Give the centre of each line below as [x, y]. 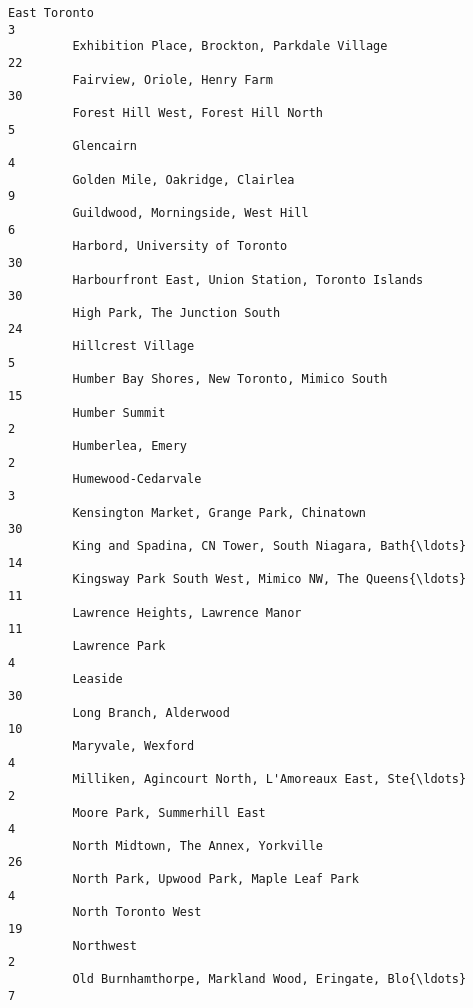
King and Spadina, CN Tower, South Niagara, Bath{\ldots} [269, 546]
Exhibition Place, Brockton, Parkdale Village [230, 46]
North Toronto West [137, 912]
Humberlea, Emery [129, 446]
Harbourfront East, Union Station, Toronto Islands [248, 279]
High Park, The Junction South [176, 312]
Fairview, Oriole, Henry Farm [172, 79]
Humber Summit [119, 412]
